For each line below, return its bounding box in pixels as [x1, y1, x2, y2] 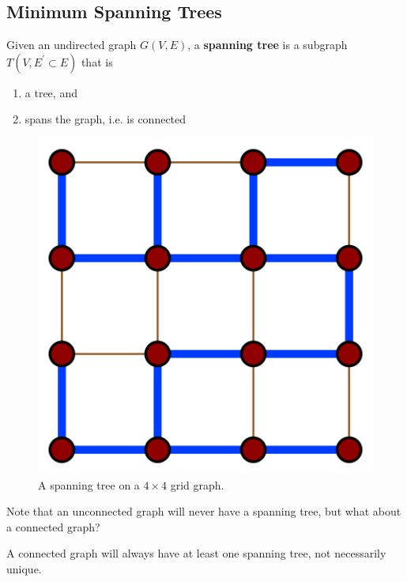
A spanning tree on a [38, 476, 140, 493]
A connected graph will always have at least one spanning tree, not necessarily [6, 545, 386, 561]
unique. [6, 560, 42, 576]
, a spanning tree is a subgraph [187, 36, 348, 53]
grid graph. [170, 476, 224, 493]
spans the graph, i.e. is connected [24, 111, 187, 127]
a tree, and [24, 84, 77, 100]
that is [81, 53, 113, 70]
